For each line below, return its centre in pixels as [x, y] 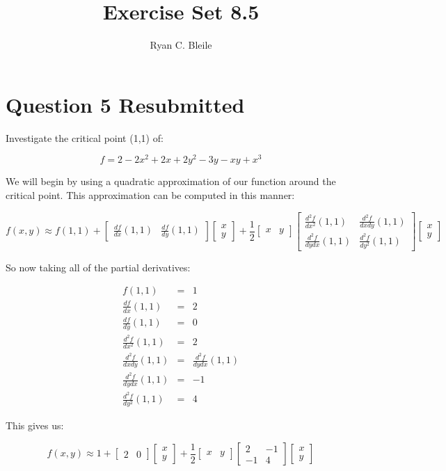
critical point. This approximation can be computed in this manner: [150, 194]
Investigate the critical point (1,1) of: [85, 137]
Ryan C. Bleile [181, 45]
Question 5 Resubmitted [125, 104]
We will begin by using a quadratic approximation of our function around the [171, 181]
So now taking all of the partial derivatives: [98, 267]
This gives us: [35, 425]
